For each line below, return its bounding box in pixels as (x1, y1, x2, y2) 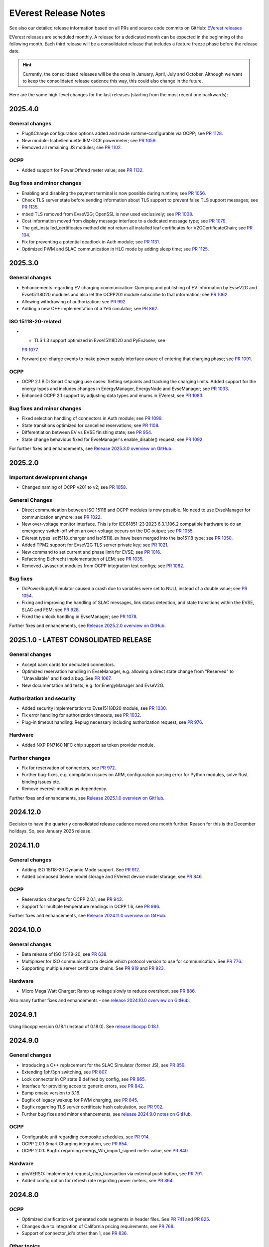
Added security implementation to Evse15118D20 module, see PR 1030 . (21, 705, 167, 711)
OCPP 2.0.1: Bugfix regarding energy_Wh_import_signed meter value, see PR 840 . (21, 1148, 189, 1154)
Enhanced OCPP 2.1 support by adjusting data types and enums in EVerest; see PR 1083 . (21, 393, 204, 399)
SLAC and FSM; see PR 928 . (21, 607, 80, 613)
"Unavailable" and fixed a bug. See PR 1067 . (21, 675, 112, 681)
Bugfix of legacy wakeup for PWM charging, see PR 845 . (21, 1097, 138, 1103)
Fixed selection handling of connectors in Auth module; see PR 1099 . (21, 416, 163, 421)
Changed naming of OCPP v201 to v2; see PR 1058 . (21, 484, 127, 490)
